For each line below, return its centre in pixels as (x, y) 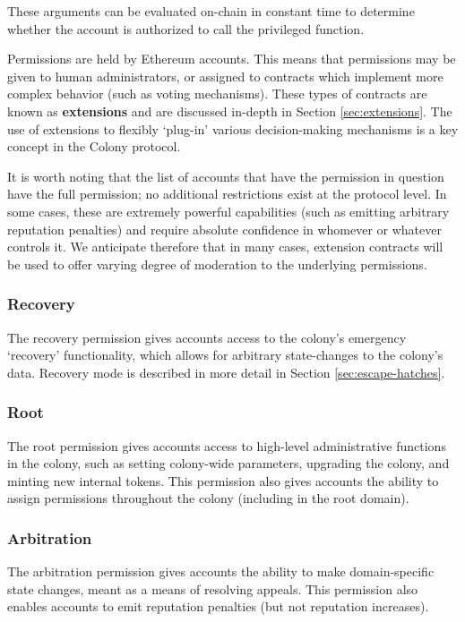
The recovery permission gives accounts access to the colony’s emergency (207, 337)
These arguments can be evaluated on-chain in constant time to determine (211, 11)
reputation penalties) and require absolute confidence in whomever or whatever (224, 229)
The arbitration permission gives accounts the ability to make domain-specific (221, 571)
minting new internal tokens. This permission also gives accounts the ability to (223, 480)
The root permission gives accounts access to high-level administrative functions (227, 445)
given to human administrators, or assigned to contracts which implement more (225, 76)
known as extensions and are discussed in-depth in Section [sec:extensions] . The (230, 111)
